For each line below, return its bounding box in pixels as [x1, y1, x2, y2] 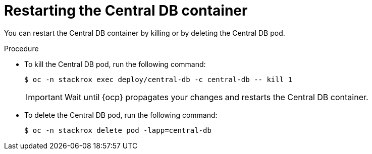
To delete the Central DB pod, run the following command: [24, 110, 218, 119]
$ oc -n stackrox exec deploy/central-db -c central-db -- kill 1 [24, 75, 293, 84]
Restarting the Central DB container [4, 2, 248, 19]
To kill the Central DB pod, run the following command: [24, 59, 206, 68]
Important [26, 92, 63, 102]
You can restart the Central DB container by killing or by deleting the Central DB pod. [4, 28, 285, 37]
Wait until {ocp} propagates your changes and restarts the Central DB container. [64, 92, 368, 102]
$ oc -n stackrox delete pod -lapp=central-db [24, 126, 211, 134]
